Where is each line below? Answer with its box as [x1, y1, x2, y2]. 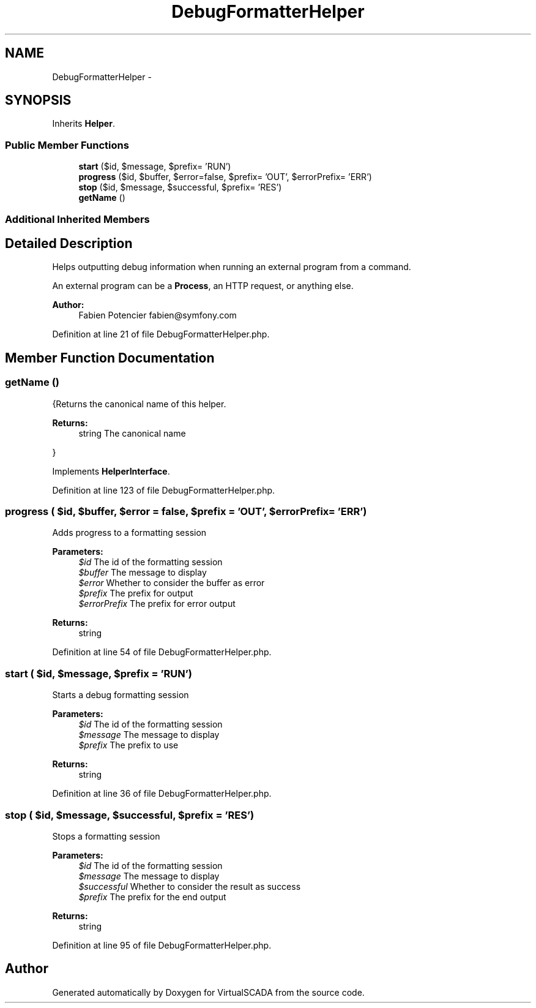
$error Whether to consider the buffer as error [78, 577, 265, 589]
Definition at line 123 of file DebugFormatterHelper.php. [52, 484, 275, 495]
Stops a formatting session [52, 830, 160, 841]
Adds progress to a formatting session [52, 527, 207, 538]
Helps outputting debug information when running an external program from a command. [52, 261, 411, 273]
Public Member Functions [5, 138, 129, 151]
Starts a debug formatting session [52, 690, 189, 701]
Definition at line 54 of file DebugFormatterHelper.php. [52, 647, 272, 658]
